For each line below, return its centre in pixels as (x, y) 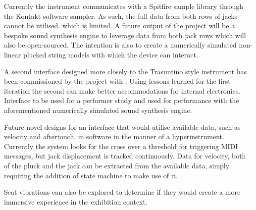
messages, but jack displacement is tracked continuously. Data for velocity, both (125, 156)
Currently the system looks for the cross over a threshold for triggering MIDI (121, 146)
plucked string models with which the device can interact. (110, 54)
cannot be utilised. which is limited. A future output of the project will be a (120, 26)
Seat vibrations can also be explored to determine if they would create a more (122, 192)
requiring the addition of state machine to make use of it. (91, 175)
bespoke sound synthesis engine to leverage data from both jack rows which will (125, 35)
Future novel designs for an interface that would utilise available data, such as (122, 127)
